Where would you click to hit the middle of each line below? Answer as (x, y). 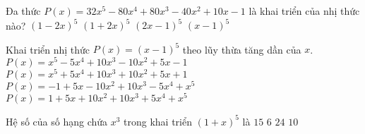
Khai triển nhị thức (48, 49)
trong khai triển (158, 121)
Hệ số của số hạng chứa (57, 121)
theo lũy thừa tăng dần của (242, 49)
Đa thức (23, 11)
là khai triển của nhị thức (304, 11)
